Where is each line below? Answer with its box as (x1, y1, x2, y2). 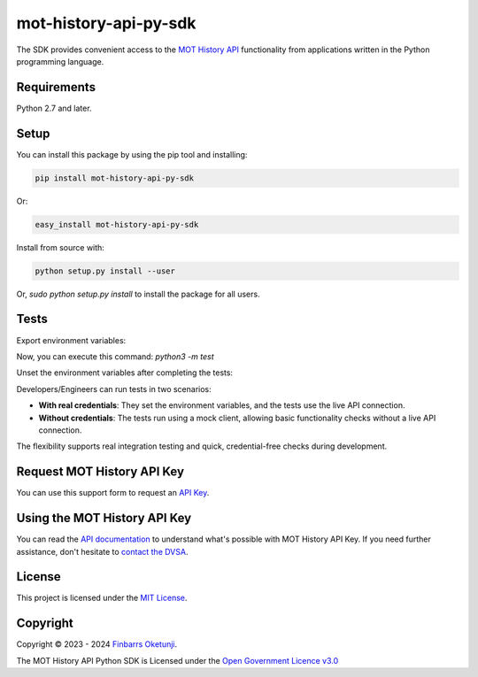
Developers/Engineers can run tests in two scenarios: (16, 383, 212, 394)
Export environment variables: (16, 335, 127, 345)
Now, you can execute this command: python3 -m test (16, 350, 214, 362)
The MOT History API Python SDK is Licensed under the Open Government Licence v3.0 (16, 655, 339, 665)
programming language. (16, 56, 104, 66)
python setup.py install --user (35, 265, 176, 276)
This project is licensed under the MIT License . (16, 593, 188, 604)
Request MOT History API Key (16, 465, 185, 480)
